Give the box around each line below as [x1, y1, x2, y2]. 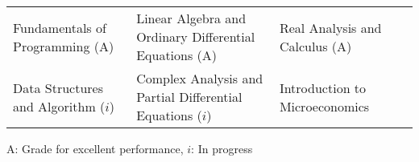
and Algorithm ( [13, 96, 106, 115]
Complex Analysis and [136, 69, 263, 87]
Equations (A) [136, 46, 218, 64]
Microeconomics [279, 96, 370, 115]
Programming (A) [13, 36, 114, 55]
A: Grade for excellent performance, [6, 140, 184, 156]
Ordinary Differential [136, 27, 255, 46]
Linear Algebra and [136, 9, 247, 27]
